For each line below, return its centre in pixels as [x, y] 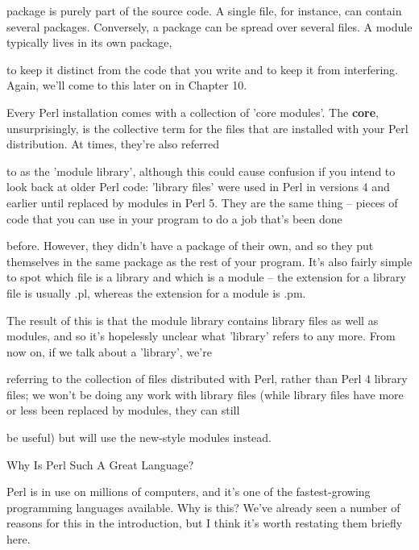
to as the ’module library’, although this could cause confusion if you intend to [201, 171]
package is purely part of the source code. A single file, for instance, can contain [204, 10]
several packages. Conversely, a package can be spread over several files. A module [209, 26]
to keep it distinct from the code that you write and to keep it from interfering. [202, 69]
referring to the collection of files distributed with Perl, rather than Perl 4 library [207, 379]
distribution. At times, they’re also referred [113, 144]
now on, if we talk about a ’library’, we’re [109, 351]
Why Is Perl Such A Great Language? [100, 464]
